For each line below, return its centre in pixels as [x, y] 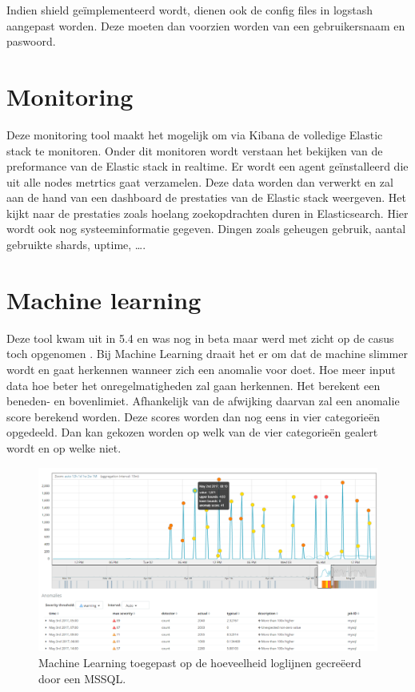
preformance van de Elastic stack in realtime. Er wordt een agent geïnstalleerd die [207, 166]
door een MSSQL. [82, 678]
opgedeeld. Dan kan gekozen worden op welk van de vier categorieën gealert [192, 432]
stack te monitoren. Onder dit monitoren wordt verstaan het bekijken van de [195, 150]
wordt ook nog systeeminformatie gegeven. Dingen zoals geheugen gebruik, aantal [206, 229]
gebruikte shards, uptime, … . [76, 245]
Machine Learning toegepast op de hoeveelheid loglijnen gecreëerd [200, 662]
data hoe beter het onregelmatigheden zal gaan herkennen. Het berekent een [194, 385]
